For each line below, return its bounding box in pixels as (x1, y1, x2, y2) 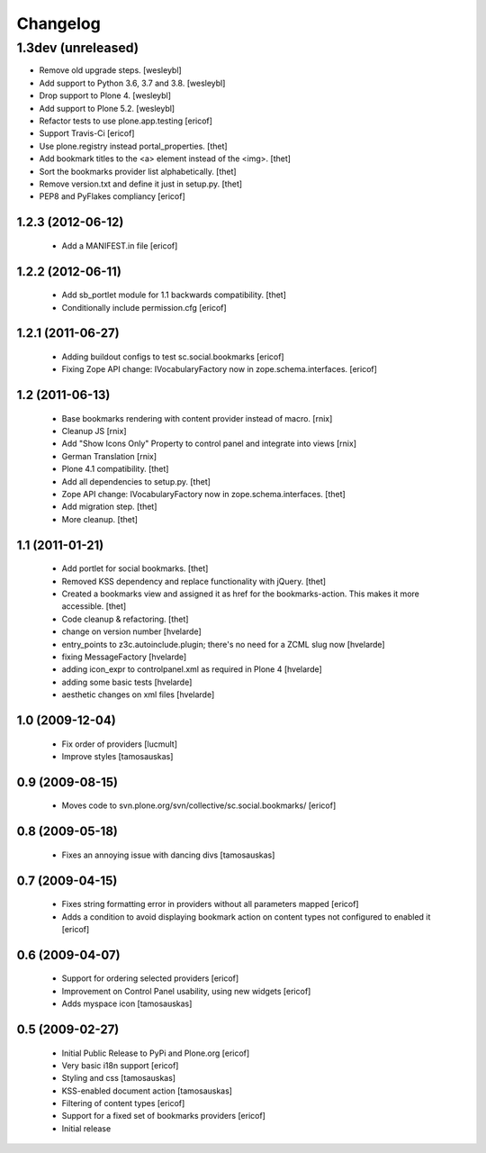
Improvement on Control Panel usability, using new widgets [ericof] (61, 985, 311, 996)
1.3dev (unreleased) (16, 40, 139, 56)
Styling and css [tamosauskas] (61, 1073, 175, 1084)
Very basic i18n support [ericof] (61, 1059, 179, 1071)
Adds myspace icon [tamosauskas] (61, 998, 193, 1009)
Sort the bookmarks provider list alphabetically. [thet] (39, 166, 238, 177)
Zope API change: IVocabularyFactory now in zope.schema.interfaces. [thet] (61, 489, 346, 500)
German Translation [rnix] (61, 450, 157, 461)
